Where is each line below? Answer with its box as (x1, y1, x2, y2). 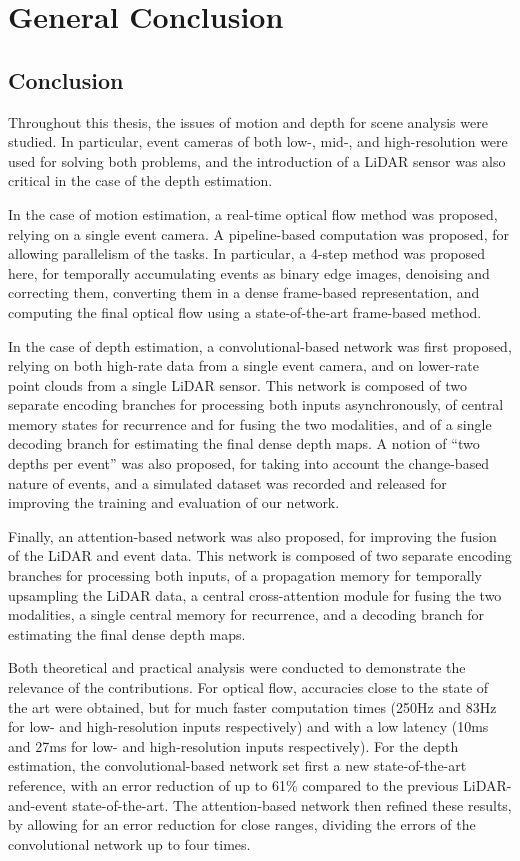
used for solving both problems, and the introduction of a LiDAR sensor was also (8, 150, 506, 171)
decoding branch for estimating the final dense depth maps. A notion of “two (8, 433, 480, 454)
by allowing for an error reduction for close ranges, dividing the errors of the (8, 814, 476, 835)
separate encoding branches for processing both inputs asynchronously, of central (8, 394, 504, 415)
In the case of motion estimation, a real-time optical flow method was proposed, (8, 203, 498, 224)
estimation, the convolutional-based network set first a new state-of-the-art (8, 755, 467, 776)
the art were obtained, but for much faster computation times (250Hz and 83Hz (8, 696, 497, 717)
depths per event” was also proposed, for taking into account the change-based (8, 453, 490, 474)
